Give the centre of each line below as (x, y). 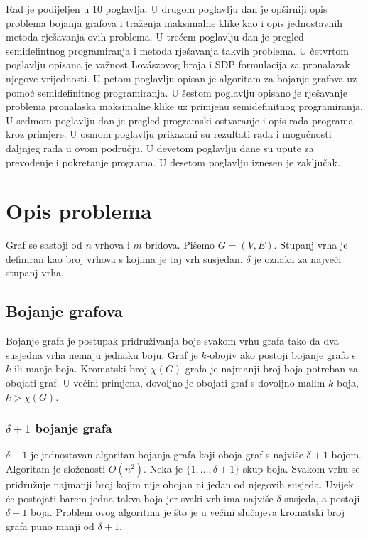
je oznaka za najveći (298, 258)
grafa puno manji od (50, 526)
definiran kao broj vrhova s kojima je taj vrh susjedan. (124, 258)
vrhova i (112, 245)
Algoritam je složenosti (56, 469)
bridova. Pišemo (180, 245)
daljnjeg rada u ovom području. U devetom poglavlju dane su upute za (160, 147)
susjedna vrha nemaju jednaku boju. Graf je (102, 354)
